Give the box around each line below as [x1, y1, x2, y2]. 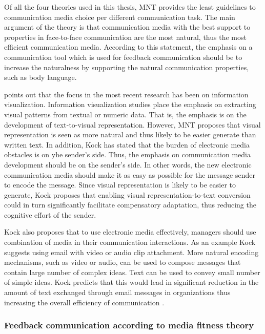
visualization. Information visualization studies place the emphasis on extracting [4, 99, 256, 110]
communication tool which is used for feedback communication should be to [4, 51, 242, 62]
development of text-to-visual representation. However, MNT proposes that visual [4, 119, 261, 130]
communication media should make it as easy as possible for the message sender [4, 169, 255, 180]
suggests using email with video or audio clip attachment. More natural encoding [4, 246, 259, 257]
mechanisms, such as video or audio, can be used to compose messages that [4, 257, 241, 267]
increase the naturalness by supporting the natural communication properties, [4, 61, 249, 72]
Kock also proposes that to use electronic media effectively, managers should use [4, 226, 256, 237]
